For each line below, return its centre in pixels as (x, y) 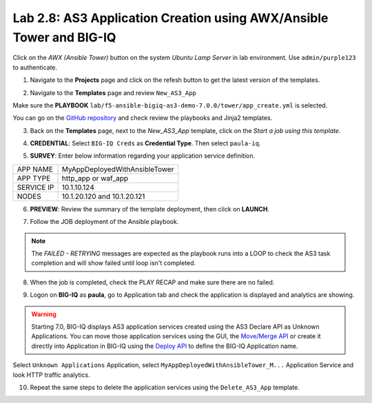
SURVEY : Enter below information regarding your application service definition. (142, 156)
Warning (44, 314)
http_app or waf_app (95, 178)
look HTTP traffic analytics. (51, 375)
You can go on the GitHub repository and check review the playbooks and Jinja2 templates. (143, 118)
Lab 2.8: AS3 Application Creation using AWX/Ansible (170, 18)
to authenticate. (35, 67)
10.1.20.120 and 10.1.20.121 (103, 196)
